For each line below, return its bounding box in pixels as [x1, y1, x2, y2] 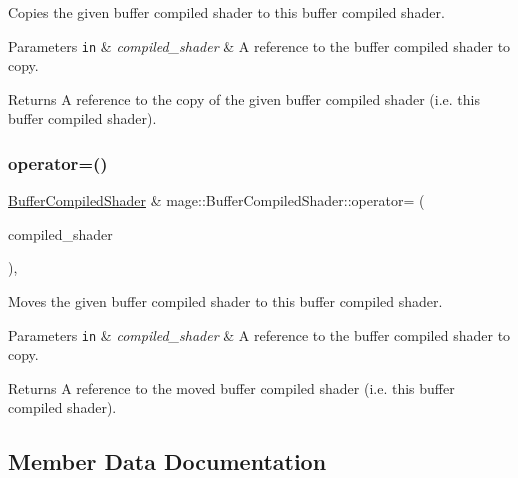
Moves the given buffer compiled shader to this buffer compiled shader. [8, 291, 443, 312]
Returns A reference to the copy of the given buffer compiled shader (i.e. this [8, 88, 480, 109]
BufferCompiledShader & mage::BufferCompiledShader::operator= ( [8, 190, 425, 211]
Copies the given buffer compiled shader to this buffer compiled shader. [8, 2, 445, 22]
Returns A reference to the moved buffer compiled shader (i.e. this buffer [8, 377, 455, 398]
